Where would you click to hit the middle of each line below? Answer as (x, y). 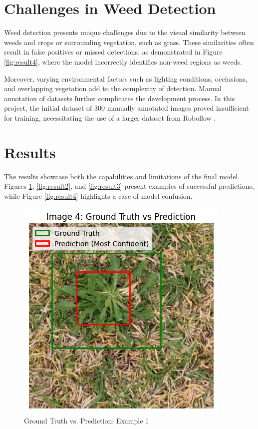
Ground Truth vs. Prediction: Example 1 (87, 420)
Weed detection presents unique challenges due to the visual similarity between (125, 32)
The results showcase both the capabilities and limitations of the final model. (122, 176)
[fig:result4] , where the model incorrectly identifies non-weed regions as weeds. (123, 61)
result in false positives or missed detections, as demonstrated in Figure (113, 52)
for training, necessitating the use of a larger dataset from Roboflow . (110, 117)
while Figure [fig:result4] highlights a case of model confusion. (98, 195)
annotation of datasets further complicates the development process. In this (120, 98)
